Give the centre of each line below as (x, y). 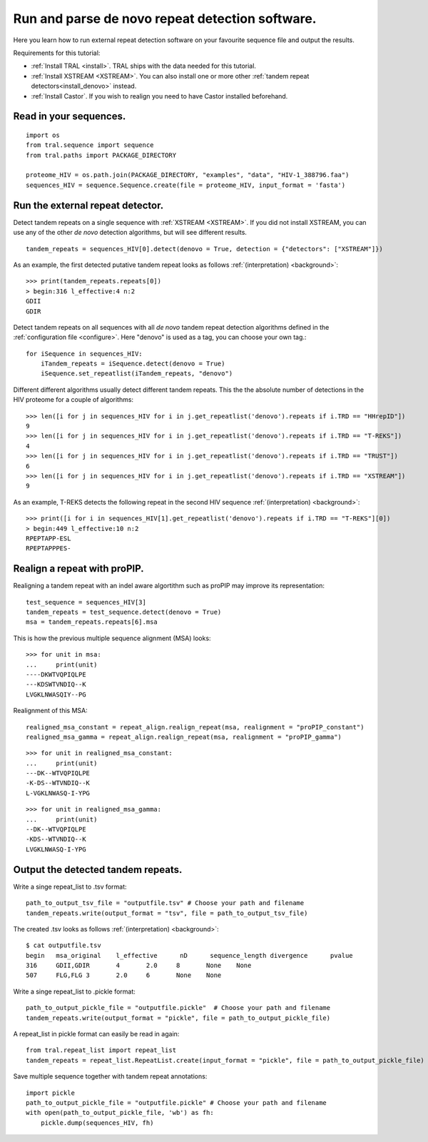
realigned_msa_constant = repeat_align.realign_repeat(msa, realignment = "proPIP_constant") (195, 727)
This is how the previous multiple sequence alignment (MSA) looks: (112, 638)
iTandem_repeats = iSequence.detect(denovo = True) (133, 364)
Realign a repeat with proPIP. (78, 569)
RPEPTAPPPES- (49, 549)
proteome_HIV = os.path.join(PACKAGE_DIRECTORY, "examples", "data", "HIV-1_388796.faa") (188, 175)
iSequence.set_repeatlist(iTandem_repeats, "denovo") (137, 374)
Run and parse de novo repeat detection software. (165, 19)
